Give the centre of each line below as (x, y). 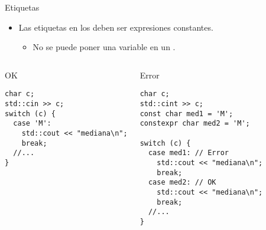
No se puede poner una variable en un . (104, 47)
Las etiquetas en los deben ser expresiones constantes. (116, 27)
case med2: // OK (182, 183)
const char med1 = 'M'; (186, 114)
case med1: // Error (188, 153)
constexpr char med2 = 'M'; (195, 124)
